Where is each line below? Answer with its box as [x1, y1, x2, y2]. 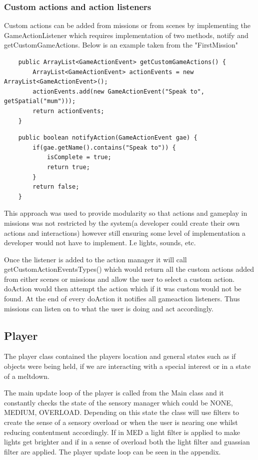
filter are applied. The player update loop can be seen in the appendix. [4, 446, 221, 456]
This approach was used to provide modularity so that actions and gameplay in [4, 208, 247, 218]
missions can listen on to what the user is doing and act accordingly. [4, 303, 213, 313]
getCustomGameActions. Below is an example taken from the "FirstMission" [4, 40, 238, 50]
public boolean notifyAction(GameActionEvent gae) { [18, 134, 197, 142]
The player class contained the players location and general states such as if [4, 351, 236, 361]
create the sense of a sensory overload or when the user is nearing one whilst [4, 417, 238, 427]
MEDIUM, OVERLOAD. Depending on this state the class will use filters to [4, 407, 239, 417]
